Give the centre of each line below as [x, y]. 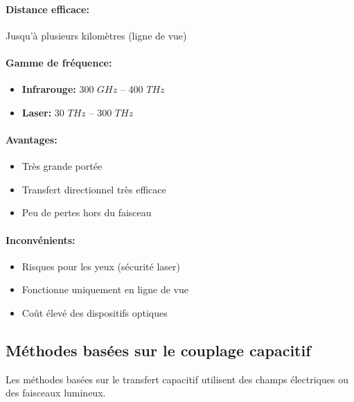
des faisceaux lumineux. [56, 393]
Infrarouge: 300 [58, 89]
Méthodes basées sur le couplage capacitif [158, 350]
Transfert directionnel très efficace [94, 189]
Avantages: [32, 139]
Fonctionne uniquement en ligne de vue [105, 289]
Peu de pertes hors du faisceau [87, 212]
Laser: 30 [43, 112]
